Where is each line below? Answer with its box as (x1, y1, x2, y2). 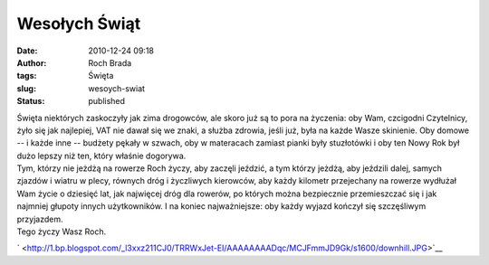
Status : (16, 96, 45, 107)
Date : (16, 45, 38, 56)
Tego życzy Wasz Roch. (16, 226, 107, 237)
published (88, 96, 126, 107)
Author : (16, 57, 47, 68)
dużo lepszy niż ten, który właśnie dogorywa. (16, 150, 187, 161)
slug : (16, 82, 36, 94)
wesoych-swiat (88, 82, 145, 94)
